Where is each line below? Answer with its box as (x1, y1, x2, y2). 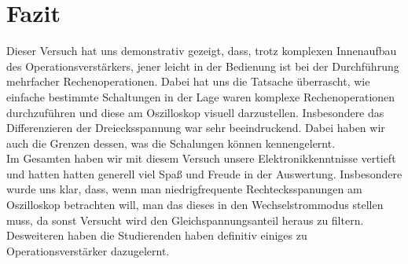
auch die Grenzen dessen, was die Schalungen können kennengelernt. (6, 134, 336, 151)
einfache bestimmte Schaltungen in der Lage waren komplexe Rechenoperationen (6, 88, 395, 104)
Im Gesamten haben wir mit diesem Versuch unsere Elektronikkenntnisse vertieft (6, 150, 396, 167)
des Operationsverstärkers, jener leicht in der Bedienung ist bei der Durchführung (6, 57, 399, 74)
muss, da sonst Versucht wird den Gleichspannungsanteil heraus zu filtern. (6, 211, 364, 228)
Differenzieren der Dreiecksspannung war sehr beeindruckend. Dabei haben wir (6, 119, 385, 136)
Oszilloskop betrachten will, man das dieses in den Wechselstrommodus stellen (6, 196, 384, 213)
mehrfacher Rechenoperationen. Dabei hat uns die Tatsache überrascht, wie (6, 73, 370, 90)
